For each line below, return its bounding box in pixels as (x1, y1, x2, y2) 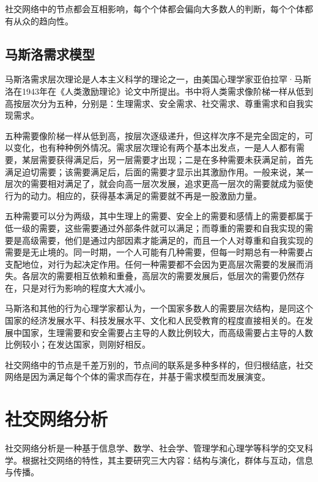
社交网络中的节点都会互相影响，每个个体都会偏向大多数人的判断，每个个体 (5, 2, 305, 15)
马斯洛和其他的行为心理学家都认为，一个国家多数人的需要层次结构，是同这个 (5, 302, 313, 315)
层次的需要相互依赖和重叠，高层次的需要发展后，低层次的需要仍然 (30, 269, 296, 282)
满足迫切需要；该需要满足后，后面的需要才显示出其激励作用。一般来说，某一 (5, 165, 313, 178)
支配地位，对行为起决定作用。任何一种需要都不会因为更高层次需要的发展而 (5, 257, 305, 270)
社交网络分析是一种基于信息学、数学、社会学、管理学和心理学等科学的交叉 (5, 442, 305, 455)
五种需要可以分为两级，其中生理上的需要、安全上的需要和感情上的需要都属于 (5, 210, 313, 222)
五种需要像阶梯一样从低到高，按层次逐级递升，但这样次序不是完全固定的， (5, 129, 305, 142)
